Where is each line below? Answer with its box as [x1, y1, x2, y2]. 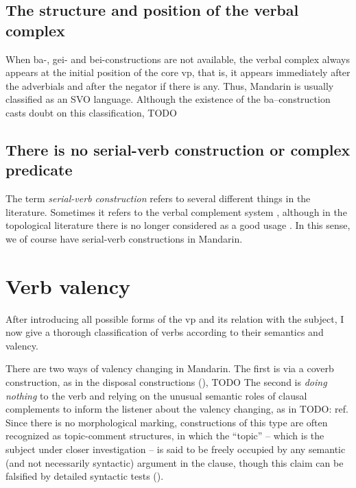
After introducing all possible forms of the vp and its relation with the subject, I [5, 311, 344, 326]
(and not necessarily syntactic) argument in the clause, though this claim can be [5, 455, 344, 469]
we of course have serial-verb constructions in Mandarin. [5, 231, 243, 245]
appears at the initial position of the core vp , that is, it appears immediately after [5, 65, 351, 80]
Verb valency [5, 271, 131, 300]
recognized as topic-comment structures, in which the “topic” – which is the [5, 428, 324, 443]
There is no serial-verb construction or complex [5, 138, 351, 160]
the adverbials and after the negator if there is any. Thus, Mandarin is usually [5, 78, 334, 93]
